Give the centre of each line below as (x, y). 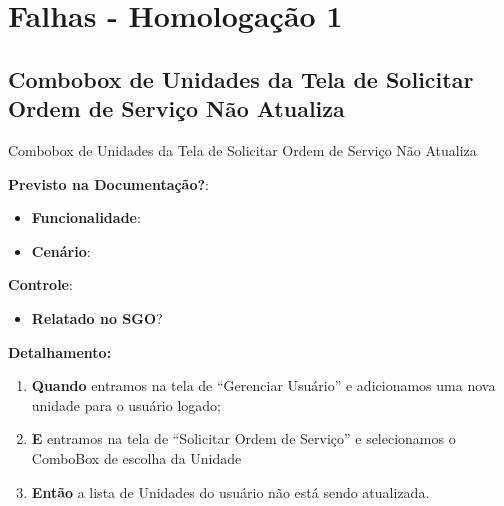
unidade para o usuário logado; (126, 404)
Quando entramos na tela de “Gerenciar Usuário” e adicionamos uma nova (263, 385)
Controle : (40, 284)
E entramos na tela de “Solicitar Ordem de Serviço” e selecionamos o (243, 438)
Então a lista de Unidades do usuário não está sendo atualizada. (230, 491)
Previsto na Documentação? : (108, 183)
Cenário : (61, 250)
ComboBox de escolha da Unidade (136, 457)
